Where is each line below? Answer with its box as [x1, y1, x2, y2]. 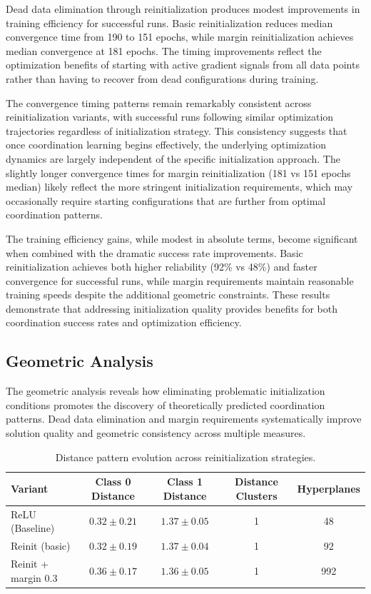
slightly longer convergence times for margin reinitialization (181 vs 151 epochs [6, 165, 351, 180]
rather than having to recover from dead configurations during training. [6, 71, 319, 86]
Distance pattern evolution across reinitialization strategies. [55, 449, 316, 464]
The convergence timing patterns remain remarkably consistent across [6, 95, 312, 110]
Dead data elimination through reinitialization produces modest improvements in [6, 1, 360, 16]
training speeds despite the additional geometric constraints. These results [6, 287, 330, 302]
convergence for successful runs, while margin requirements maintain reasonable [6, 273, 354, 288]
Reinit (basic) [11, 538, 71, 553]
